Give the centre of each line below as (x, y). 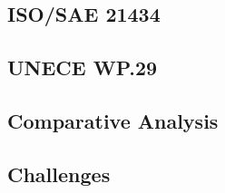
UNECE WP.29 (83, 68)
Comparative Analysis (113, 120)
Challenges (59, 174)
